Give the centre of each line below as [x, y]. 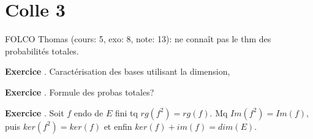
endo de [89, 112]
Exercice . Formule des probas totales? [80, 92]
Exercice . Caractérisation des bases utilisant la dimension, [118, 71]
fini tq [126, 112]
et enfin [118, 126]
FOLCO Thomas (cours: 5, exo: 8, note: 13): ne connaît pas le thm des [138, 39]
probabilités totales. [42, 51]
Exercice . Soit [35, 112]
